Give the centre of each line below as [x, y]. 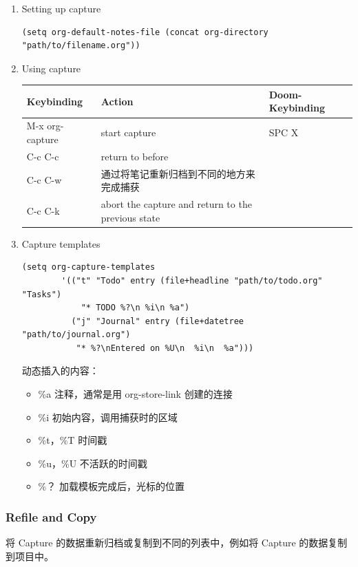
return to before [135, 156]
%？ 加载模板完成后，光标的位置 [111, 486]
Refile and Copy [51, 516]
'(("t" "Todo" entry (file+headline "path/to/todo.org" [192, 280]
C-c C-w [44, 180]
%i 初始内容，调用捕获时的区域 [108, 417]
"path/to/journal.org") [76, 335]
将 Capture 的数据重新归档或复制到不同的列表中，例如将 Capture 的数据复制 [177, 543]
